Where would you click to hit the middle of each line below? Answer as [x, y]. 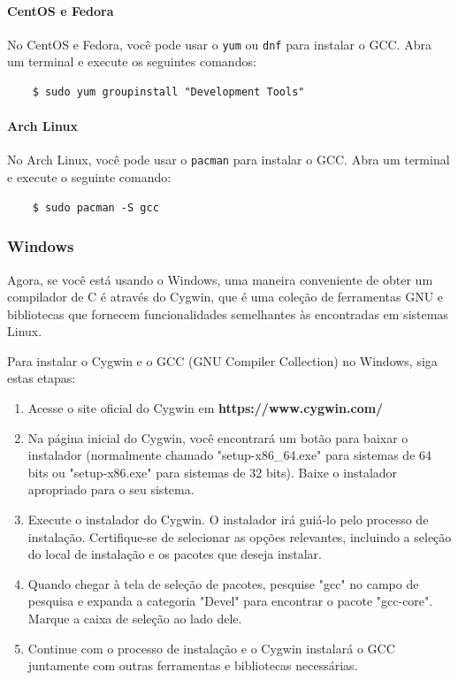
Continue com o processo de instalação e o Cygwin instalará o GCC [211, 648]
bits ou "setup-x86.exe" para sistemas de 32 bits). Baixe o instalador [213, 472]
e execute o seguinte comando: [89, 177]
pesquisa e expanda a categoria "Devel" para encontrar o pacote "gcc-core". [230, 601]
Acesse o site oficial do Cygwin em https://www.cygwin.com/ [206, 408]
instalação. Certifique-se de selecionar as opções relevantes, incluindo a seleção [240, 536]
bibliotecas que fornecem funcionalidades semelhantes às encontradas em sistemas [228, 313]
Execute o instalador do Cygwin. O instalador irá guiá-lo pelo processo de [228, 520]
